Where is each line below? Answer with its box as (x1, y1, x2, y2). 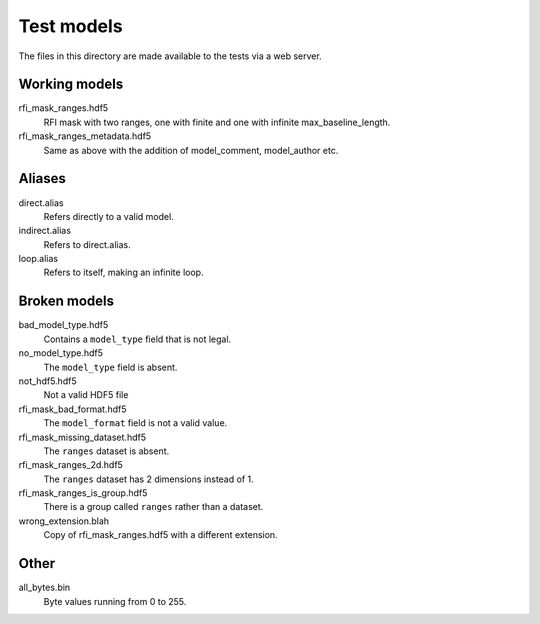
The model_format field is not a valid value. (43, 417, 228, 429)
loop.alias (18, 253, 59, 265)
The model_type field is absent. (43, 361, 178, 373)
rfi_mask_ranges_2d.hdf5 (18, 459, 124, 471)
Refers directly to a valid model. (43, 210, 174, 222)
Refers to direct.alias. (43, 238, 131, 250)
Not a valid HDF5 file (43, 389, 129, 401)
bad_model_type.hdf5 (18, 319, 109, 331)
